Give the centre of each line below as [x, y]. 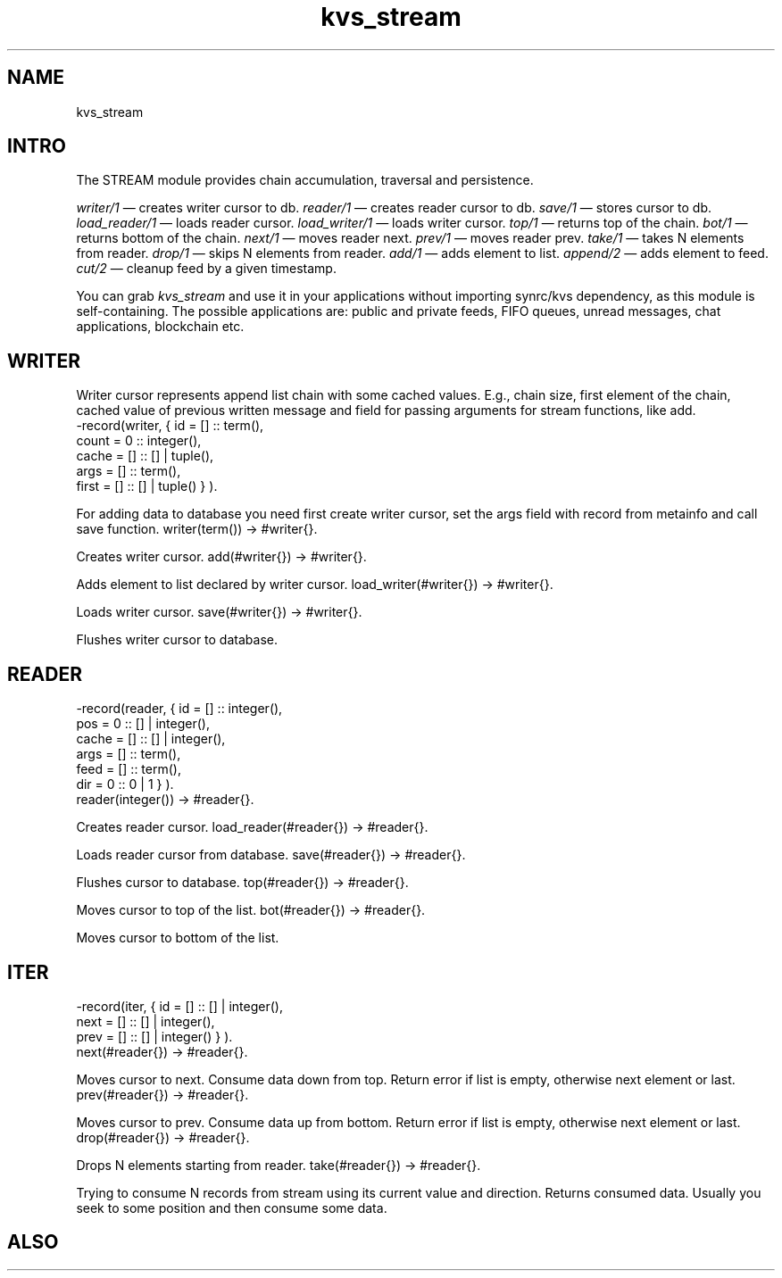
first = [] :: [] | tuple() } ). [147, 486]
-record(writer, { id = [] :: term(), [170, 426]
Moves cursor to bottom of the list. [178, 938]
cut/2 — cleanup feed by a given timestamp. [206, 269]
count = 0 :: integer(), [139, 441]
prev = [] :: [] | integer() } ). [154, 1036]
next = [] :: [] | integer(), [146, 1021]
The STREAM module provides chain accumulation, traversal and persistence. [305, 180]
